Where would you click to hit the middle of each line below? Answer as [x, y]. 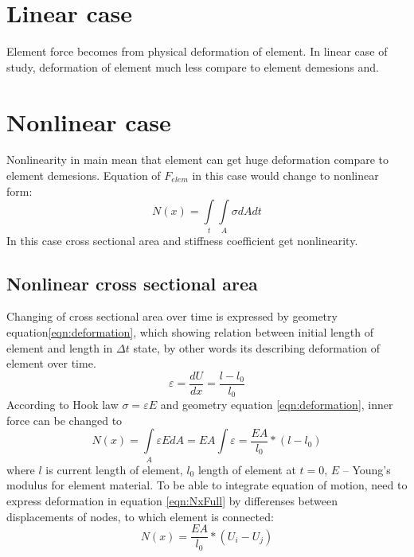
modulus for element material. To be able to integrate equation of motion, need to [207, 485]
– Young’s [367, 469]
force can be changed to [64, 420]
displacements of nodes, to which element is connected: [140, 516]
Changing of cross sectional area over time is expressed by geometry [172, 316]
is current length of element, [114, 469]
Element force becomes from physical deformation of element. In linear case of [197, 51]
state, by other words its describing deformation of [257, 347]
